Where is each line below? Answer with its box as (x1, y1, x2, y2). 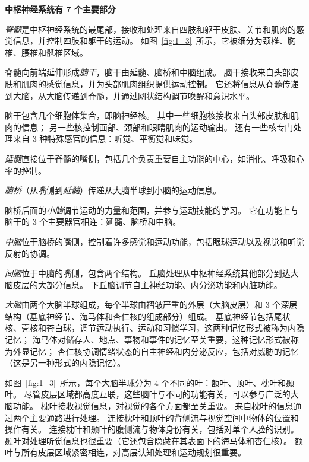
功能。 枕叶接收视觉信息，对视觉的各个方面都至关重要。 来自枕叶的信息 (12, 400, 294, 412)
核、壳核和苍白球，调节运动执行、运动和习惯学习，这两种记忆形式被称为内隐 (5, 321, 304, 334)
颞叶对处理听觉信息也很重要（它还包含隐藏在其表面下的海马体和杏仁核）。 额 (5, 434, 303, 447)
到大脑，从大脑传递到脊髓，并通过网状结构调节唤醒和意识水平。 (5, 89, 254, 101)
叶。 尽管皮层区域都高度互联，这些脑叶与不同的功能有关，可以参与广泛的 (5, 388, 291, 400)
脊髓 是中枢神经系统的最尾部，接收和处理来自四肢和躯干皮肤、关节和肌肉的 (5, 23, 296, 35)
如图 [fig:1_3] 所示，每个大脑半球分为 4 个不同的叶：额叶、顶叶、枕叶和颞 (5, 376, 295, 388)
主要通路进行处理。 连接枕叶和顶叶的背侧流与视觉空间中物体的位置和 (29, 411, 299, 423)
